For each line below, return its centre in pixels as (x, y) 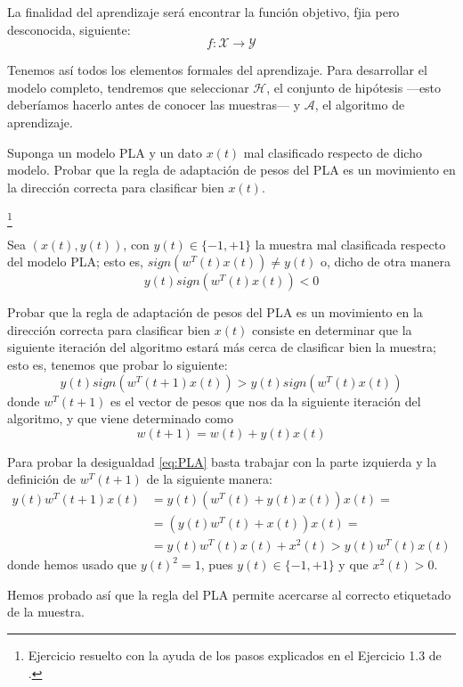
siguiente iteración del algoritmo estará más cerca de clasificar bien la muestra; (222, 347)
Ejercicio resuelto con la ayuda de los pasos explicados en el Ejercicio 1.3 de (235, 654)
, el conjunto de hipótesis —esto (354, 87)
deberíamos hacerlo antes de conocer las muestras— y (154, 105)
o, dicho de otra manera (385, 262)
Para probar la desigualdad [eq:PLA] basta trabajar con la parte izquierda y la (222, 461)
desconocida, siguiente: (69, 29)
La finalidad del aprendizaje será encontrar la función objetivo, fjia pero (203, 12)
